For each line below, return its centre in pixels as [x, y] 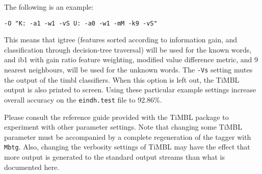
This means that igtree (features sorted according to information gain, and [121, 40]
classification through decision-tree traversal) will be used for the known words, [128, 49]
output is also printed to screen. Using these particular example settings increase [130, 90]
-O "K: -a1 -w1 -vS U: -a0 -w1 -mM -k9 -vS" [81, 23]
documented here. [32, 167]
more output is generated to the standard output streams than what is [114, 156]
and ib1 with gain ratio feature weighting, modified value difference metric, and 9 [131, 59]
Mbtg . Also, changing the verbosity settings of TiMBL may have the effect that [127, 147]
